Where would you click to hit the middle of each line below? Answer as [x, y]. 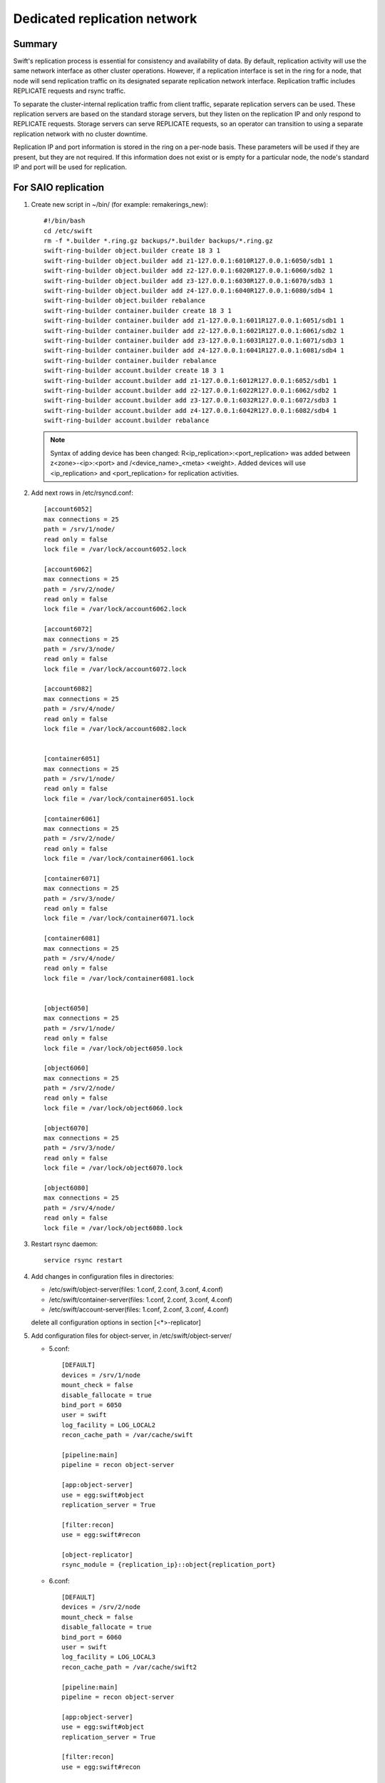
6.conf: [60, 1580]
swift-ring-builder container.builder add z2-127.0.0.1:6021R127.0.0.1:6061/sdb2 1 [194, 331]
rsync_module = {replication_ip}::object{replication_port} [169, 1565]
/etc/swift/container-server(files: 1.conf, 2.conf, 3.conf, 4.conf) [141, 1299]
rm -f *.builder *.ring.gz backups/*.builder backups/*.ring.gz [159, 241]
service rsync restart [83, 1260]
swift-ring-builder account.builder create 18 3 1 [134, 371]
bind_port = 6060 [92, 1637]
